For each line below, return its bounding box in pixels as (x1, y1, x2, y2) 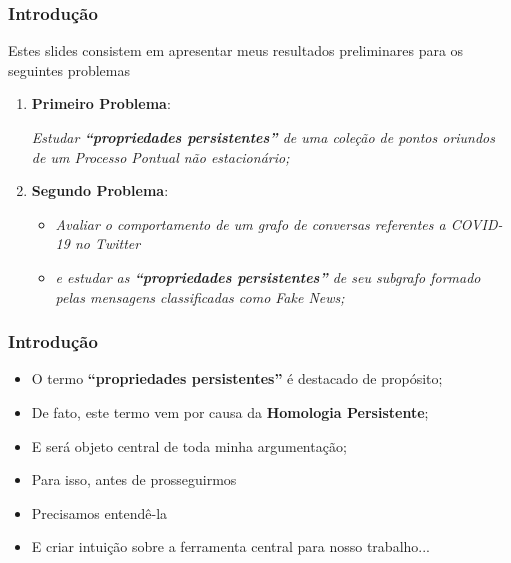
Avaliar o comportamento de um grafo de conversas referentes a (55, 213, 446, 234)
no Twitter (74, 233, 141, 254)
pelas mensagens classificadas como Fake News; (55, 286, 345, 307)
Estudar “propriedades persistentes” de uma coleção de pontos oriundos (31, 127, 496, 147)
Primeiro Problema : (31, 93, 171, 114)
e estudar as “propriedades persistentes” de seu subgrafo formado (55, 266, 481, 287)
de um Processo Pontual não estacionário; (31, 146, 290, 167)
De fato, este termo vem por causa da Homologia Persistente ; (31, 401, 429, 422)
